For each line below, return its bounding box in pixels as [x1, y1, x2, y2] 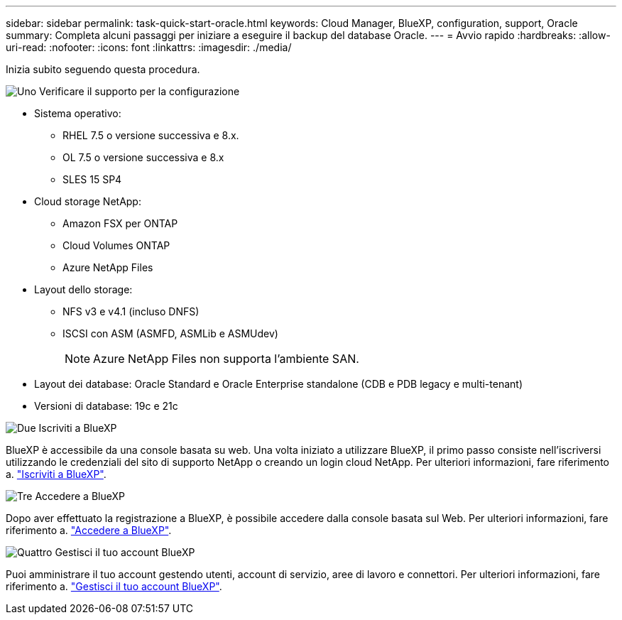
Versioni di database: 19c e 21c [34, 400, 178, 412]
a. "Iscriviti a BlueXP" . [6, 468, 107, 480]
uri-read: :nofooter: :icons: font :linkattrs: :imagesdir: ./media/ [6, 41, 292, 53]
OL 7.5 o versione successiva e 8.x [62, 151, 224, 163]
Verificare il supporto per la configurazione [39, 85, 240, 97]
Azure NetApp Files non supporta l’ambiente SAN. [93, 352, 359, 366]
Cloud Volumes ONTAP [62, 239, 170, 251]
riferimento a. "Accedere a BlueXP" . [6, 524, 172, 536]
